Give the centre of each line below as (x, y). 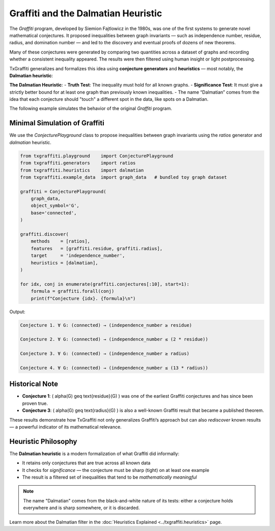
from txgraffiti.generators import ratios (78, 163)
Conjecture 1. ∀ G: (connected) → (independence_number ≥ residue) (106, 325)
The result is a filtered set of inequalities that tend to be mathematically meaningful (109, 477)
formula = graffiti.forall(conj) (73, 291)
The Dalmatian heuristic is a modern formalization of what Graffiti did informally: (94, 454)
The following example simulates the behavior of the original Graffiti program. (91, 108)
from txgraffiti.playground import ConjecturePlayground (97, 156)
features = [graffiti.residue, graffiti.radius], (97, 248)
